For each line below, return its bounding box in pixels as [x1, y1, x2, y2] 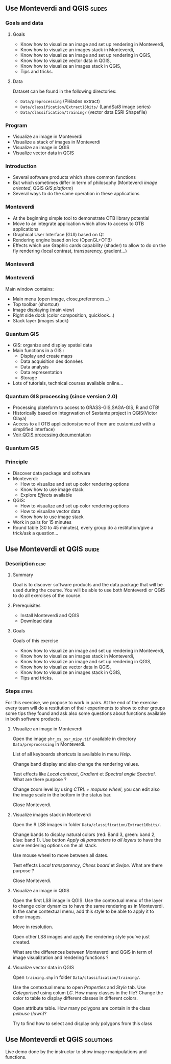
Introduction [5, 162, 37, 170]
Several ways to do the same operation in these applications [12, 191, 140, 197]
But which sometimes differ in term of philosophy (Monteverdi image [12, 179, 157, 186]
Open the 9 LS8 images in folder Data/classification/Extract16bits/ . [12, 821, 161, 827]
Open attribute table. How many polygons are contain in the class [12, 1005, 151, 1011]
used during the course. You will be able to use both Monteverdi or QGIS [12, 587, 165, 594]
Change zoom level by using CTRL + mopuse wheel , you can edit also [12, 786, 160, 792]
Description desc [5, 560, 46, 567]
